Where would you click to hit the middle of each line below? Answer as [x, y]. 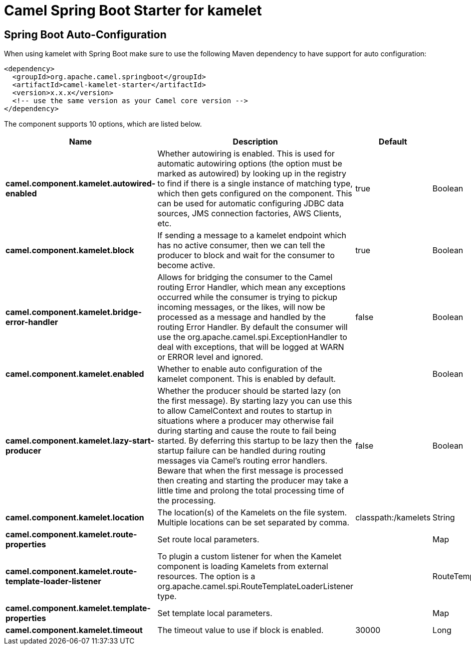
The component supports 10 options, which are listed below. [103, 124]
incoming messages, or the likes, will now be [241, 307]
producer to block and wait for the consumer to [246, 255]
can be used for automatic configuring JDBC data [250, 204]
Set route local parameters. [208, 540]
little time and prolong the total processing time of [251, 491]
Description [255, 142]
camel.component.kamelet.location [75, 518]
